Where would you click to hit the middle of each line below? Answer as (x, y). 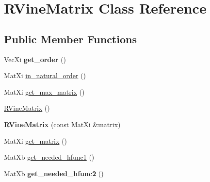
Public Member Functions (70, 39)
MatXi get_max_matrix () (44, 91)
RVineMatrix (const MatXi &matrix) (62, 124)
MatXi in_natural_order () (45, 75)
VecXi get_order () (35, 59)
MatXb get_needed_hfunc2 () (54, 173)
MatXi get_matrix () (35, 141)
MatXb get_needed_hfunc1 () (49, 157)
